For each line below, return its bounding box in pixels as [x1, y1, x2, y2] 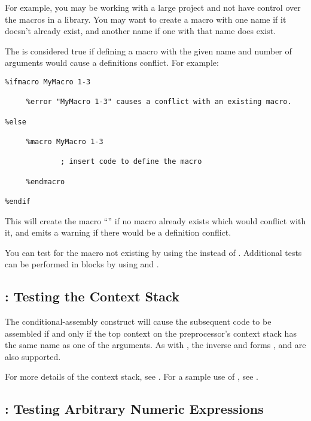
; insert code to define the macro [60, 157, 202, 166]
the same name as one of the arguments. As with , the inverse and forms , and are [5, 338, 306, 351]
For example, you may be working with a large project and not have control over [5, 1, 301, 13]
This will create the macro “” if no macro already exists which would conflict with [5, 214, 306, 227]
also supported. [5, 350, 61, 362]
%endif [5, 197, 31, 206]
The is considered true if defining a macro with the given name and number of [5, 44, 292, 57]
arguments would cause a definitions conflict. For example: [5, 56, 219, 69]
